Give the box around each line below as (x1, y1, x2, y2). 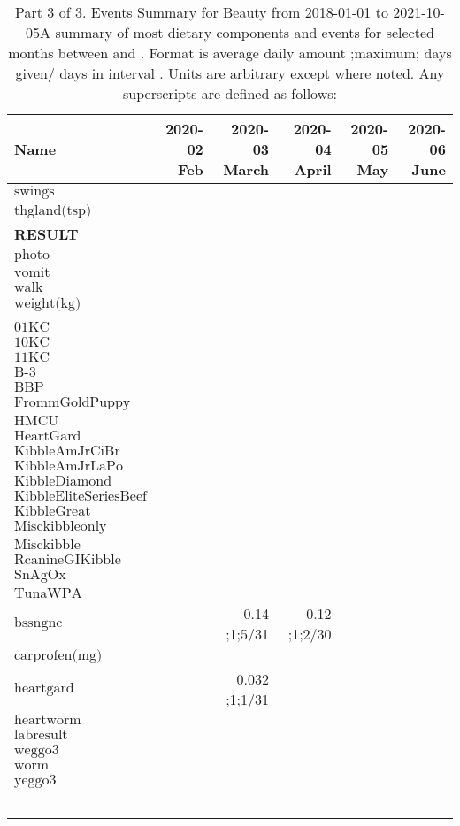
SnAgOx (14, 568, 66, 582)
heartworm (14, 713, 81, 727)
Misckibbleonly (14, 519, 107, 533)
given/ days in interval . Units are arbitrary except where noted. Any (15, 63, 445, 83)
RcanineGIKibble (14, 553, 121, 567)
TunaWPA (14, 586, 82, 600)
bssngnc (14, 615, 63, 630)
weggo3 (14, 743, 59, 757)
